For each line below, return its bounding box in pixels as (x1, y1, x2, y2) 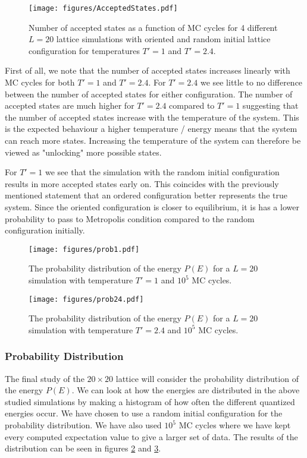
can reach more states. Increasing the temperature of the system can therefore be (5, 134, 301, 146)
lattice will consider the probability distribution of (115, 372, 299, 384)
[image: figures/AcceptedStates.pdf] (29, 4, 178, 12)
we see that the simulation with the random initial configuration (45, 166, 280, 178)
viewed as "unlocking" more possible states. (5, 146, 162, 158)
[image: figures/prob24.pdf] (29, 295, 144, 304)
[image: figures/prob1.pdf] (29, 245, 140, 254)
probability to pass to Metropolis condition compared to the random (5, 212, 255, 225)
